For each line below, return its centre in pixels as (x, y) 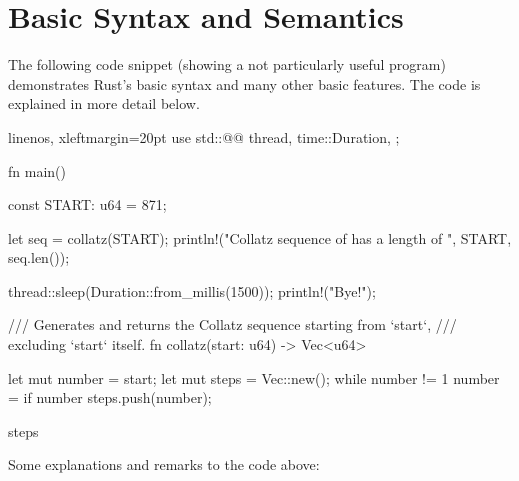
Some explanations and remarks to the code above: (164, 464)
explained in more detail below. (104, 103)
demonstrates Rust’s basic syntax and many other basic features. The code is (244, 83)
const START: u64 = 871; (87, 204)
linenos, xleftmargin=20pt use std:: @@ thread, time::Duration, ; (204, 136)
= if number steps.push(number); (110, 397)
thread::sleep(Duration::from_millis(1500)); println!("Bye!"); (192, 290)
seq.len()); (39, 257)
